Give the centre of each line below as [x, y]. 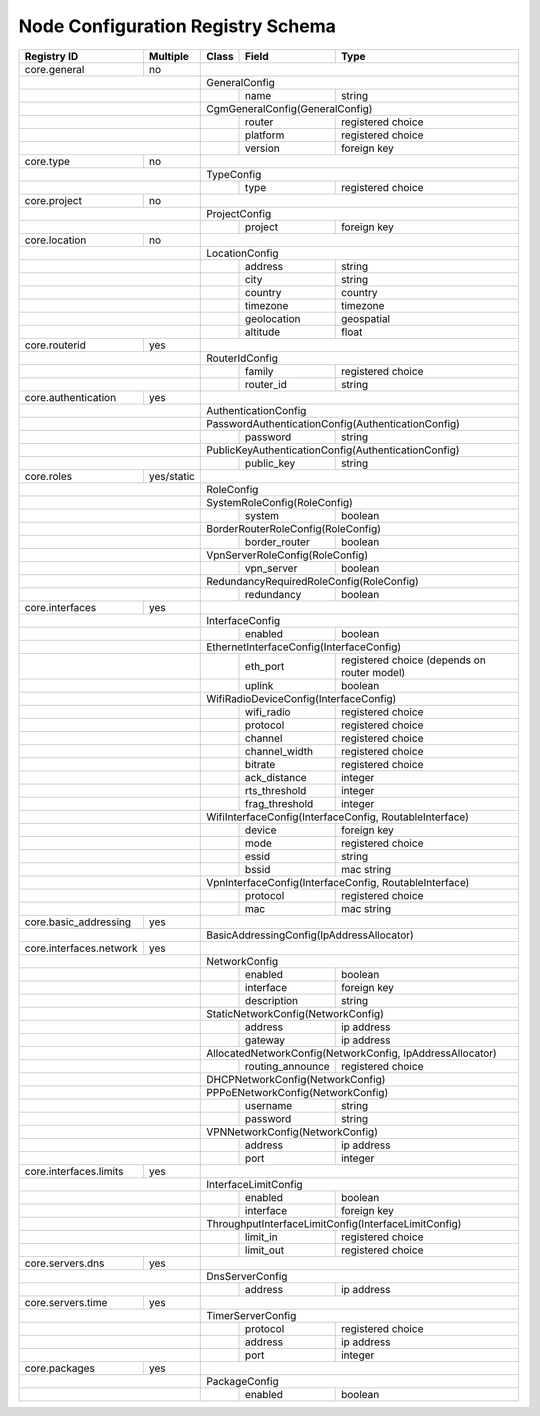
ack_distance [276, 777]
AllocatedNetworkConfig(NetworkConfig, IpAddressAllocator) [351, 1053]
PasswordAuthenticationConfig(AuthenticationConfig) [333, 423]
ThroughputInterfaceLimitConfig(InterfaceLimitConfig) [334, 1223]
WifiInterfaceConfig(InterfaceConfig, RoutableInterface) [338, 817]
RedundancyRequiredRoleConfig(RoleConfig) [312, 581]
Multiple [169, 56]
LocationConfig [242, 253]
